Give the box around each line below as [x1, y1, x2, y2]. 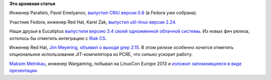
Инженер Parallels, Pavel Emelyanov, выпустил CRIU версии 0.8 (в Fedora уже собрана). [9, 10, 198, 16]
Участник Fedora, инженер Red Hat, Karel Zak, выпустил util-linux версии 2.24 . [9, 19, 177, 25]
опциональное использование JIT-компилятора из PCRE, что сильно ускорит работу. [9, 51, 193, 57]
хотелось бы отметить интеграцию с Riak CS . [9, 35, 107, 41]
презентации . [9, 67, 39, 73]
